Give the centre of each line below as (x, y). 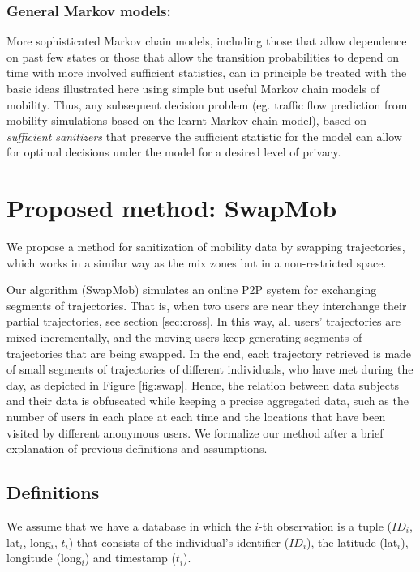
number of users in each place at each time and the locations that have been (196, 417)
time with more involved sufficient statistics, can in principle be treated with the (207, 73)
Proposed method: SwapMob (172, 208)
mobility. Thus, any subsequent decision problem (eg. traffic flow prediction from (207, 104)
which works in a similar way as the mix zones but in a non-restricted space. (197, 262)
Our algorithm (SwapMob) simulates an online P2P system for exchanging (192, 290)
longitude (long (44, 558)
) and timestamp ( (130, 558)
